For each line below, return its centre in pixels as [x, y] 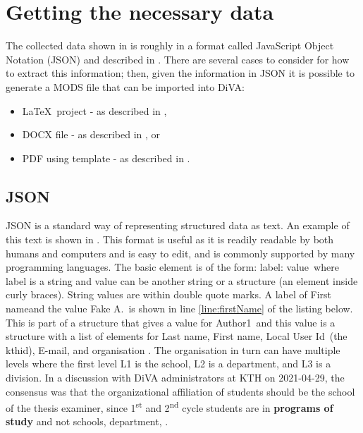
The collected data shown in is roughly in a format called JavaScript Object [170, 45]
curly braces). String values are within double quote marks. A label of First [168, 294]
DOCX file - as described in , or [91, 134]
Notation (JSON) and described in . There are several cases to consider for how [178, 59]
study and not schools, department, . [87, 421]
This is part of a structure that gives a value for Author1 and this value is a [171, 322]
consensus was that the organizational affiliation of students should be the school [180, 391]
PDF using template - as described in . [106, 158]
